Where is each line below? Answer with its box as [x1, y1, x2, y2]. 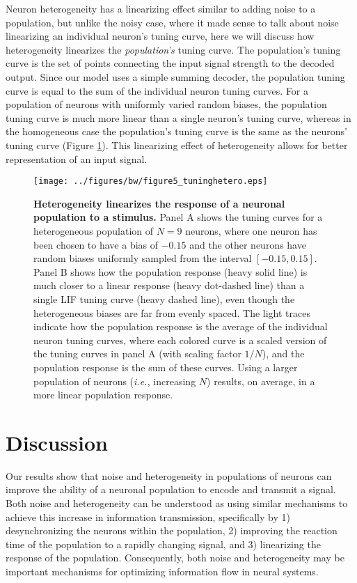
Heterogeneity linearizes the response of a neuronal [33, 196, 285, 210]
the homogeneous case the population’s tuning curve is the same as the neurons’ [6, 124, 347, 139]
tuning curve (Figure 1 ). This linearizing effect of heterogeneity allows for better [6, 137, 348, 152]
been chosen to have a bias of [33, 237, 159, 251]
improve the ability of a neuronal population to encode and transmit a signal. [6, 482, 336, 497]
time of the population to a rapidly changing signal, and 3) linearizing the [6, 536, 321, 551]
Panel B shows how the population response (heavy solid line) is [33, 264, 308, 279]
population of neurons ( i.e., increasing [33, 373, 196, 388]
